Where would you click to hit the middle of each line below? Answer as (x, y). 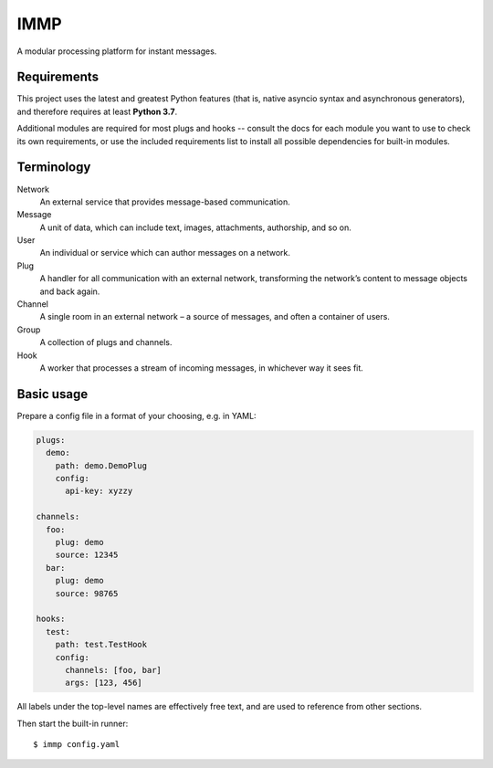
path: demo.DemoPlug (101, 465)
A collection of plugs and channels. (106, 342)
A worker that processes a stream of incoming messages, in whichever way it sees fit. (202, 368)
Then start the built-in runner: (73, 723)
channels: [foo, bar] (113, 670)
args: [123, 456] (104, 683)
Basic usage (52, 394)
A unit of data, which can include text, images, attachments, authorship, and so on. (195, 227)
